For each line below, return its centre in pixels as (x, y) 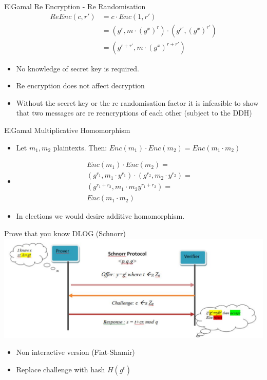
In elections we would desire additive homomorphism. (100, 216)
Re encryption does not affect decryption (80, 85)
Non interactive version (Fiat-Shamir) (75, 352)
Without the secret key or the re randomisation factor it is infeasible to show (137, 102)
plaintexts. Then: (80, 147)
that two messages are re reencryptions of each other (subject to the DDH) (134, 113)
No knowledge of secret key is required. (78, 68)
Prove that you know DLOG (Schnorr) (65, 233)
